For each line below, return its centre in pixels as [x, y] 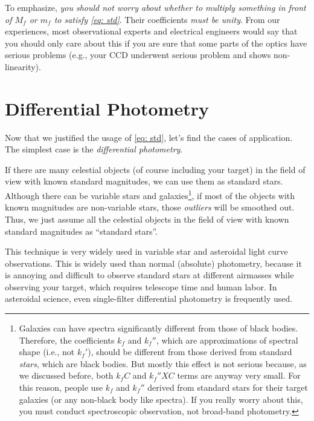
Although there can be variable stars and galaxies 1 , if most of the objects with [150, 194]
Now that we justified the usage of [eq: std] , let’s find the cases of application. [149, 137]
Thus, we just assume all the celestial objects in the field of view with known [147, 219]
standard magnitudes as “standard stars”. [81, 231]
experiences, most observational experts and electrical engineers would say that [151, 31]
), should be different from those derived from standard [190, 352]
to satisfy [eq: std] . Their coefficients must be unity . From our [167, 19]
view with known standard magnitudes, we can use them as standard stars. [144, 181]
